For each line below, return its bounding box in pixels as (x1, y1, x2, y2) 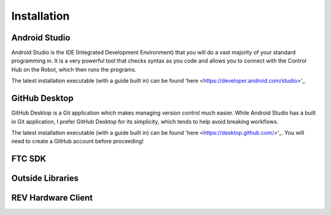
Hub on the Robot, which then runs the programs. (11, 66, 137, 73)
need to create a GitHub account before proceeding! (11, 138, 144, 145)
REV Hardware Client (11, 193, 93, 203)
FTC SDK (11, 154, 47, 164)
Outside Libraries (11, 173, 79, 184)
